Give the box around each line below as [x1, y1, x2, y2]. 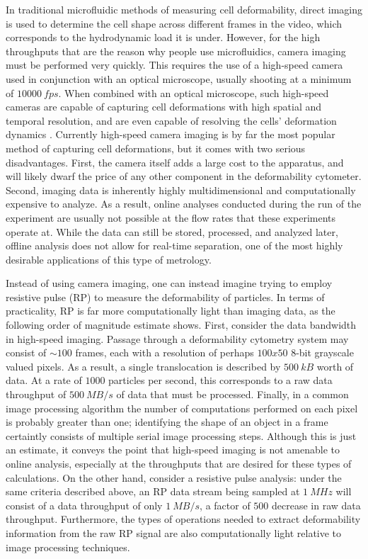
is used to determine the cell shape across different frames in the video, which [6, 16, 343, 30]
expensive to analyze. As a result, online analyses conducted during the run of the [6, 196, 362, 211]
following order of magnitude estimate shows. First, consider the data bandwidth [6, 317, 357, 332]
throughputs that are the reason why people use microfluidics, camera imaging [6, 43, 346, 58]
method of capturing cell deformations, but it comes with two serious [6, 140, 306, 155]
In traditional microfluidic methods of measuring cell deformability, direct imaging [6, 2, 363, 16]
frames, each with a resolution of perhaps [75, 345, 254, 360]
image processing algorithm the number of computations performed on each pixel [6, 400, 358, 415]
